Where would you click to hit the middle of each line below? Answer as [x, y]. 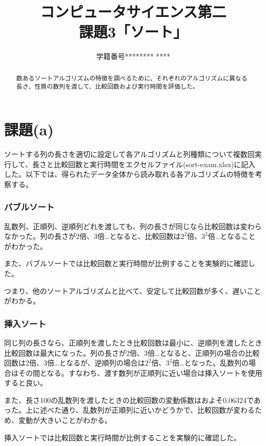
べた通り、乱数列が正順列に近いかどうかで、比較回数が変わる [151, 410]
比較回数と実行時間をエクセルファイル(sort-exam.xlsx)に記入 [155, 164]
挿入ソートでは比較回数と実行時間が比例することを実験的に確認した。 [122, 437]
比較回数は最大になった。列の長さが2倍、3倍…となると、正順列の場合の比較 [132, 352]
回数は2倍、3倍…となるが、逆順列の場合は [75, 363]
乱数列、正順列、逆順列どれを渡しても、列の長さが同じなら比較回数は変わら [133, 226]
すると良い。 [26, 383]
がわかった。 [26, 246]
